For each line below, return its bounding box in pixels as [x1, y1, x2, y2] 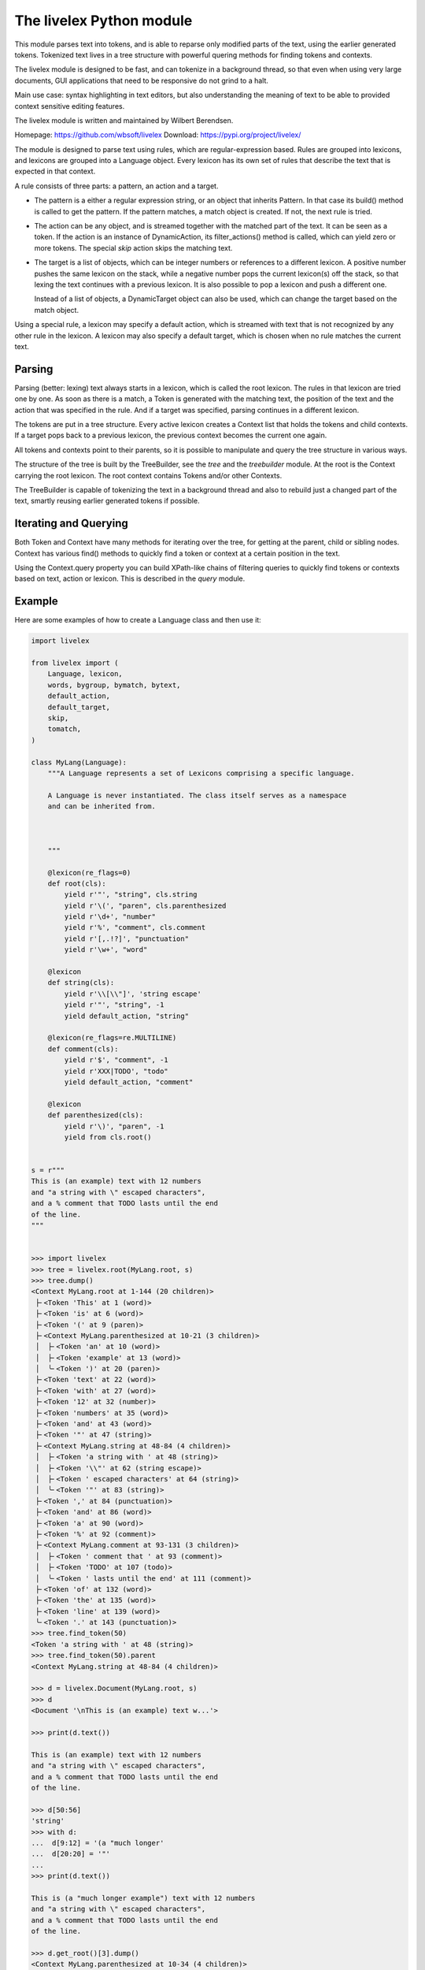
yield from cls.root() [64, 1132, 153, 1142]
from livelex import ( [31, 659, 119, 667]
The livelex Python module [14, 12, 193, 29]
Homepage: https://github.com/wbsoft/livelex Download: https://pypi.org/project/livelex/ [14, 130, 301, 139]
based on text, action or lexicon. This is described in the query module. [14, 574, 246, 583]
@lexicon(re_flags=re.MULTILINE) [47, 1033, 177, 1043]
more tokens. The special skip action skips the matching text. [34, 243, 233, 252]
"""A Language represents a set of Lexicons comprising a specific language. [47, 769, 356, 778]
